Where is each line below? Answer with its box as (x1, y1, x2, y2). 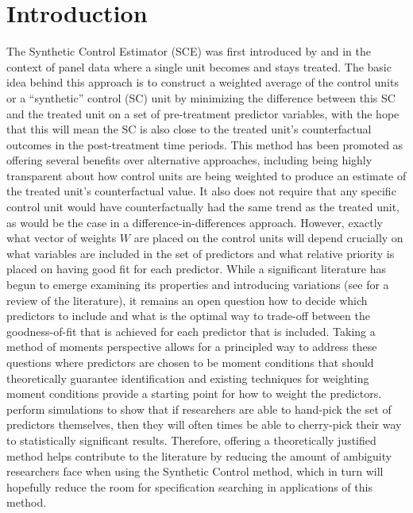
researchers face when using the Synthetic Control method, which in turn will (6, 463, 384, 480)
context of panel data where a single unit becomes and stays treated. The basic (6, 58, 392, 75)
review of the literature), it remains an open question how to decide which (6, 291, 368, 308)
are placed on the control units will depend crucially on (133, 229, 403, 246)
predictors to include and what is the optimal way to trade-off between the (6, 307, 370, 324)
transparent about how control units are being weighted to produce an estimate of (6, 167, 407, 183)
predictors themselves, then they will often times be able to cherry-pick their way (6, 416, 402, 433)
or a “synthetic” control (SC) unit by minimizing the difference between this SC (6, 89, 396, 106)
